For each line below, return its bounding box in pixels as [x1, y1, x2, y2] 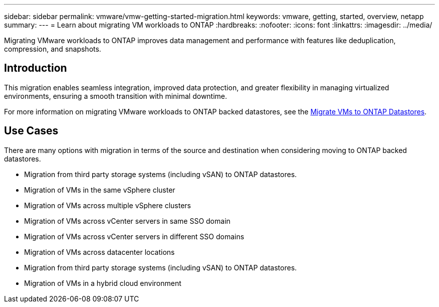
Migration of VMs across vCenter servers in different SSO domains [24, 232, 245, 241]
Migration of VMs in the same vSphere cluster [24, 185, 175, 194]
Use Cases [4, 124, 59, 137]
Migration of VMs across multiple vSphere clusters [24, 201, 191, 210]
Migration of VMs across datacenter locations [24, 247, 175, 256]
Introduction [4, 62, 67, 75]
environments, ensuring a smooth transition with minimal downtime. [4, 91, 228, 100]
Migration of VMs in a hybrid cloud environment [24, 278, 181, 287]
